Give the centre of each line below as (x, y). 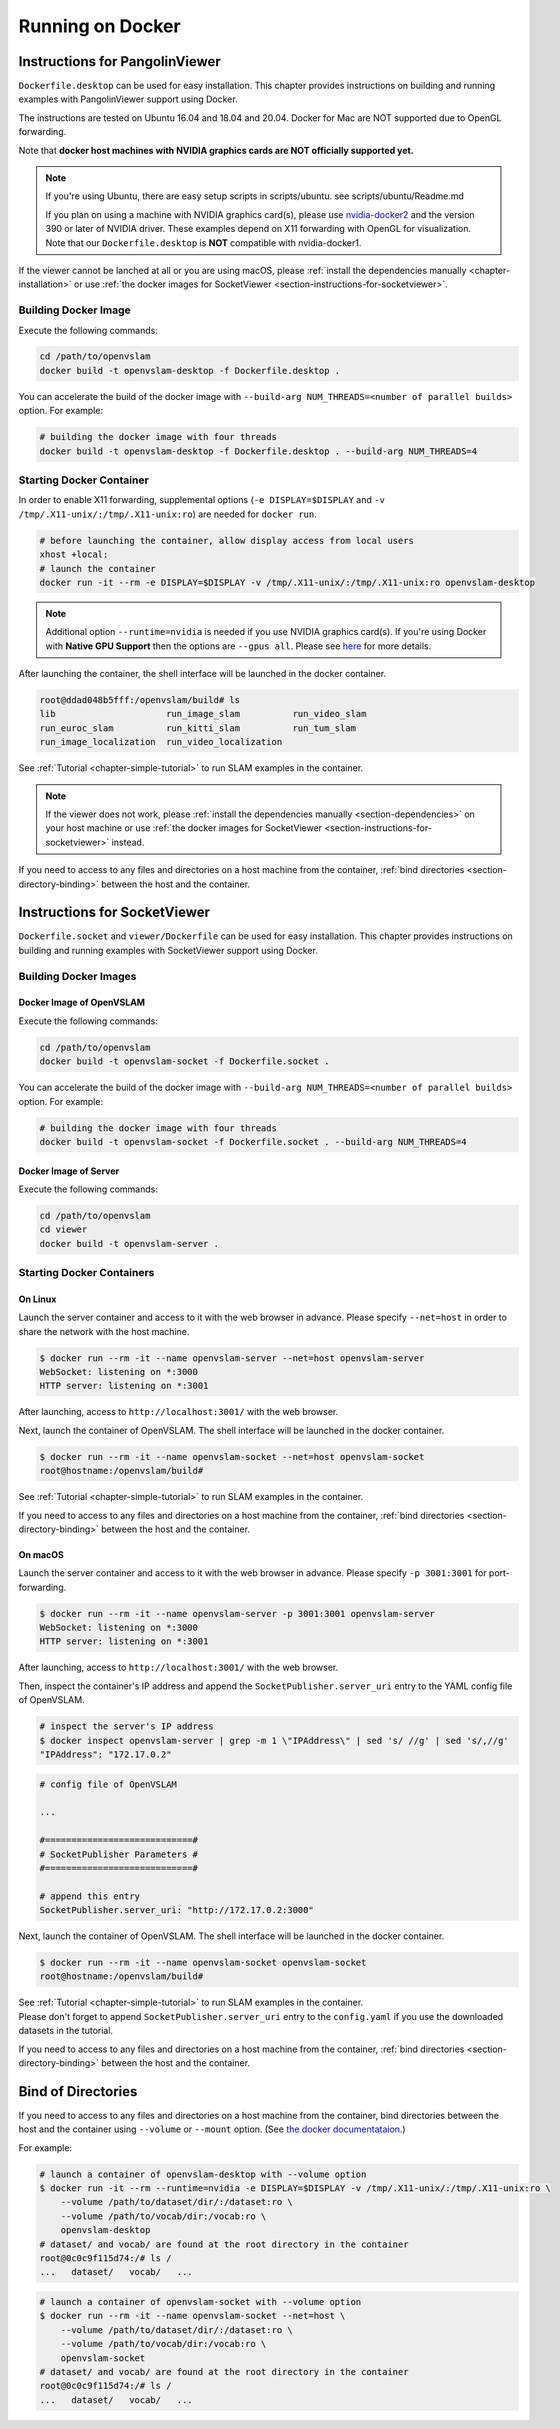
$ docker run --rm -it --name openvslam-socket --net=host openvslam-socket (232, 1456)
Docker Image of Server (69, 1171)
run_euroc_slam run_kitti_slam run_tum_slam (198, 728)
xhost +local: (74, 554)
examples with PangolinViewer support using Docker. (128, 99)
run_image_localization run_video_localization (161, 742)
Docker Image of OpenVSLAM (81, 1002)
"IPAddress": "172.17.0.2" (105, 1754)
